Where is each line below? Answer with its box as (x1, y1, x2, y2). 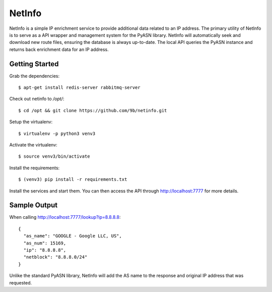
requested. (9, 279, 32, 285)
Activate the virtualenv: (9, 141, 57, 148)
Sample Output (9, 201, 58, 210)
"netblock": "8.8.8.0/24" (23, 254, 88, 260)
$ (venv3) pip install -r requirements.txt (18, 177, 127, 182)
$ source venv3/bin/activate (18, 154, 90, 159)
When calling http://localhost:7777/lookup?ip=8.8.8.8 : (9, 214, 121, 220)
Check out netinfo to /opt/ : (9, 96, 64, 102)
